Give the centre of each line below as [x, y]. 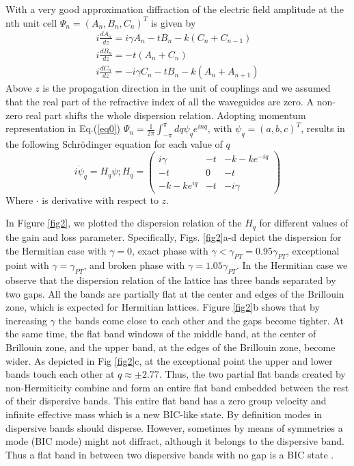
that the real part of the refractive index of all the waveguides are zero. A [160, 101]
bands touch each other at [60, 374]
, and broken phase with [134, 265]
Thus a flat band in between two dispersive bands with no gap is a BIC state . [170, 454]
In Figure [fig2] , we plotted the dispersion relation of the [124, 223]
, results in [323, 128]
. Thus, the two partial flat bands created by [252, 374]
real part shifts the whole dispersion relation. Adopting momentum [166, 115]
